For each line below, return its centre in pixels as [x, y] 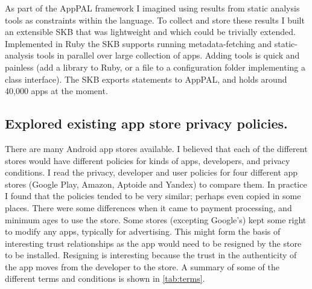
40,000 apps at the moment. [56, 91]
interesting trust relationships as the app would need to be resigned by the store [153, 243]
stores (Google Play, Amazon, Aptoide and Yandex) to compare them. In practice [156, 184]
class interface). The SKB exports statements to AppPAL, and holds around [146, 79]
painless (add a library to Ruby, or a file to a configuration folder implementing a [155, 67]
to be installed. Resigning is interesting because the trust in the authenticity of [151, 255]
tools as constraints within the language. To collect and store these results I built [155, 20]
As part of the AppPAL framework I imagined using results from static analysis [152, 8]
